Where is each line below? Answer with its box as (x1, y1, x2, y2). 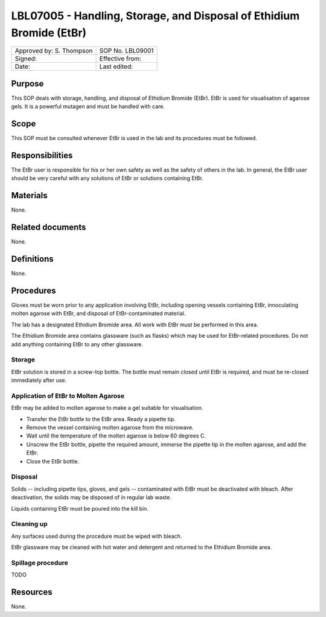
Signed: (14, 54, 37, 63)
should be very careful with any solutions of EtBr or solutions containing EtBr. (11, 175, 203, 182)
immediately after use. (11, 376, 67, 384)
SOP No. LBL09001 (99, 47, 154, 55)
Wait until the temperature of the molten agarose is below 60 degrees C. (26, 432, 206, 439)
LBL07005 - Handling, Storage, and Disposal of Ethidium (11, 9, 300, 22)
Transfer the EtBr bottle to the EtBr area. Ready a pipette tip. (26, 415, 176, 422)
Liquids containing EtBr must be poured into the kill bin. (11, 505, 149, 512)
